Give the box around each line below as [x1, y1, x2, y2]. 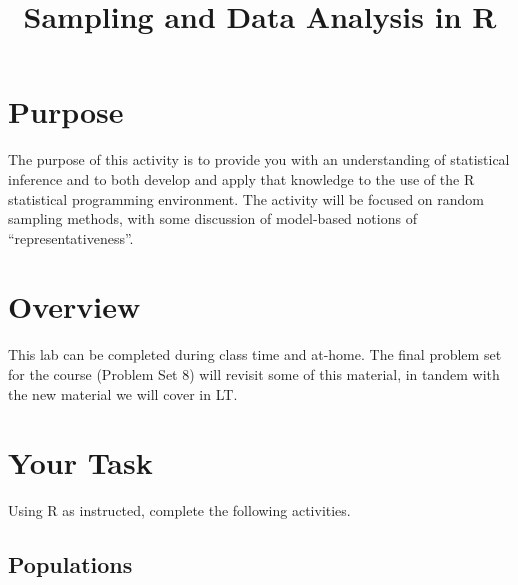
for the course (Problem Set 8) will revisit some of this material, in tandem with [8, 364, 500, 384]
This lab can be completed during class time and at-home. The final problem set [8, 344, 502, 365]
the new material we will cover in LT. [8, 383, 238, 404]
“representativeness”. [8, 227, 134, 248]
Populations [8, 549, 133, 580]
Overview [8, 286, 141, 327]
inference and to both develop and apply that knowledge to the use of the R [8, 168, 475, 189]
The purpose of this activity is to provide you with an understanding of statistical [8, 149, 510, 170]
